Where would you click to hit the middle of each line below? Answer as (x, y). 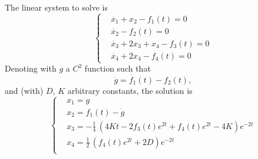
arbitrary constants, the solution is (130, 91)
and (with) (24, 91)
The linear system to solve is (56, 7)
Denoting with (31, 68)
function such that (118, 68)
